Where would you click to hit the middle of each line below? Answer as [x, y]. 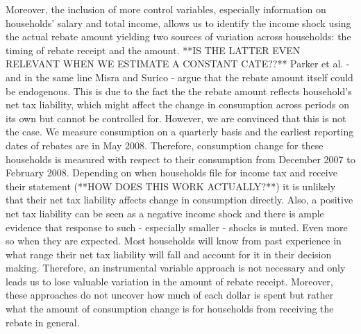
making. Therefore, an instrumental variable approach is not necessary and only [176, 268]
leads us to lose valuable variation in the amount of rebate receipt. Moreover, [169, 281]
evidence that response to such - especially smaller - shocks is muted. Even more [177, 227]
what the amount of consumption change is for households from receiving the [170, 309]
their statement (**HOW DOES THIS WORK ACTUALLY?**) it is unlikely [171, 186]
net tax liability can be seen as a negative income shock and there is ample [165, 213]
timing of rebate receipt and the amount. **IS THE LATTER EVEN [153, 50]
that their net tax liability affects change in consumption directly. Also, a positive [179, 200]
